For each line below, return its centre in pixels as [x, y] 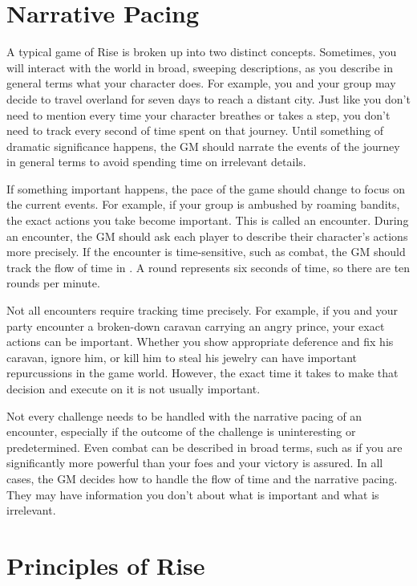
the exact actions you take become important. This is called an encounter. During [208, 220]
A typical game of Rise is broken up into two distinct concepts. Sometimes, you [202, 52]
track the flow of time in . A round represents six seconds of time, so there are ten [208, 267]
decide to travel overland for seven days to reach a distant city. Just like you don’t [208, 98]
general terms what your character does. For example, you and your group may [201, 83]
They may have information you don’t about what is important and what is [193, 494]
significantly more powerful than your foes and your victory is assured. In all [195, 463]
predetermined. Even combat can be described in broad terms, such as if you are [204, 447]
